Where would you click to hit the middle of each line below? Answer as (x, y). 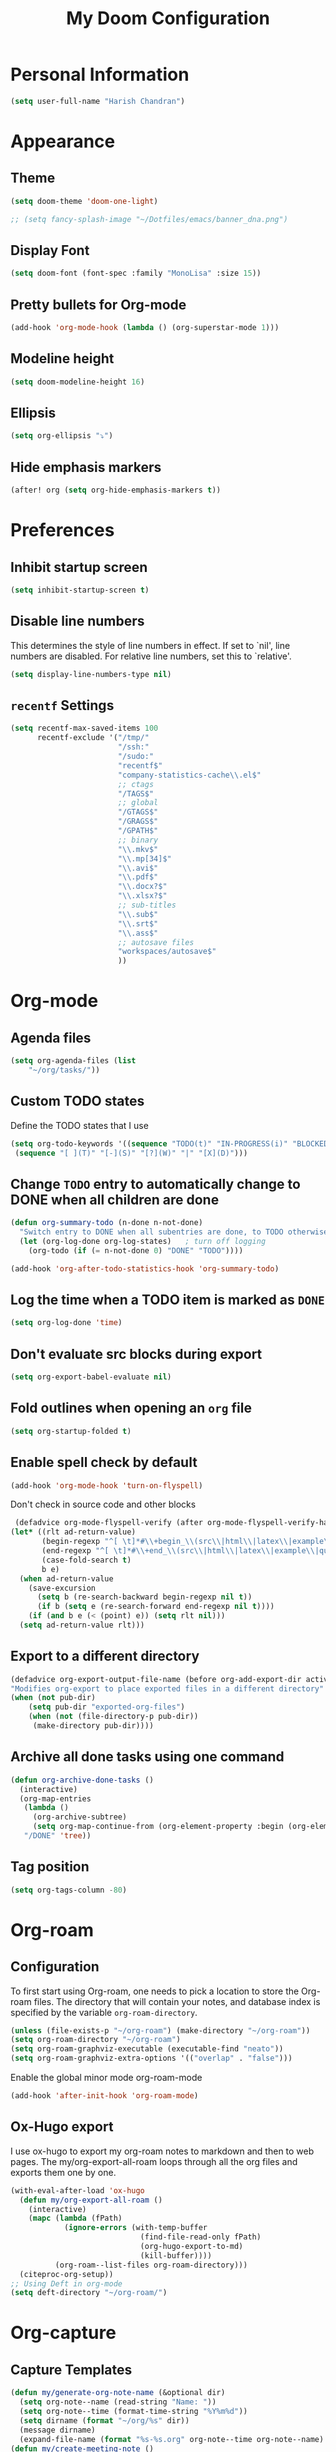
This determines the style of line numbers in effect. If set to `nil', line (150, 645)
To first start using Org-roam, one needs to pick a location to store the (155, 1991)
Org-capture (63, 2333)
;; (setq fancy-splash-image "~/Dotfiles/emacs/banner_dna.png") (149, 219)
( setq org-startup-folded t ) (71, 1431)
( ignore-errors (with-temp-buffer (135, 2228)
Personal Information (100, 74)
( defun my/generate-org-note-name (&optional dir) (118, 2393)
